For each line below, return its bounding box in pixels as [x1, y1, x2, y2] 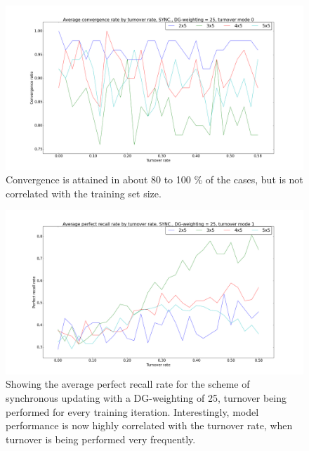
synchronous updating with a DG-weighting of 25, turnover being [6, 391, 287, 405]
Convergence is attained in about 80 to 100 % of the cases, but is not [6, 172, 303, 187]
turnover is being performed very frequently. [6, 431, 196, 446]
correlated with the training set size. [6, 185, 162, 200]
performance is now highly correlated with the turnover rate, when [6, 418, 293, 433]
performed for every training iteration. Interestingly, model [6, 404, 259, 419]
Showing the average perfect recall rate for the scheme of [6, 377, 250, 391]
